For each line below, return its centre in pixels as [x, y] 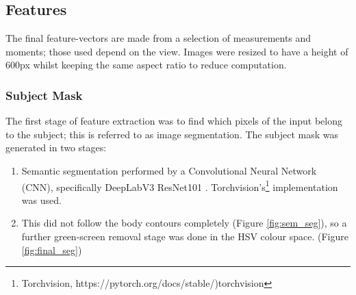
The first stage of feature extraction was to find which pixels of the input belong [174, 121]
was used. [41, 200]
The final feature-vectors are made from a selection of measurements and [158, 38]
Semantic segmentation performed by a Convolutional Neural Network [169, 170]
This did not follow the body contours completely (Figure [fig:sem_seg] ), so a [184, 223]
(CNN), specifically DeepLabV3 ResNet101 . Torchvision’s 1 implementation [180, 185]
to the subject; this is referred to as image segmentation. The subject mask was [172, 134]
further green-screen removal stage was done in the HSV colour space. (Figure [185, 236]
